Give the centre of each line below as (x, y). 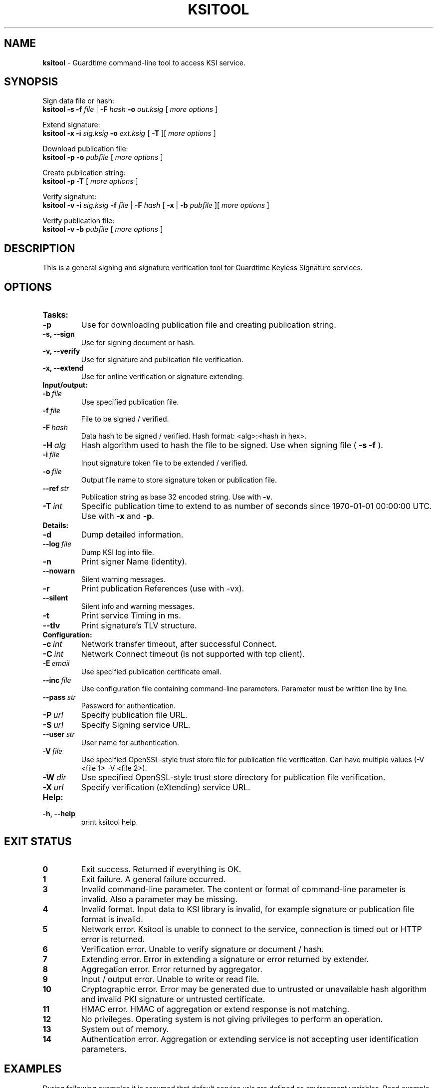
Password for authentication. (128, 706)
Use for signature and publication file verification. (162, 360)
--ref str (56, 489)
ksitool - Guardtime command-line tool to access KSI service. (144, 62)
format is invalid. (112, 919)
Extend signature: (71, 125)
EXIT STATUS (38, 841)
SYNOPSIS (31, 82)
